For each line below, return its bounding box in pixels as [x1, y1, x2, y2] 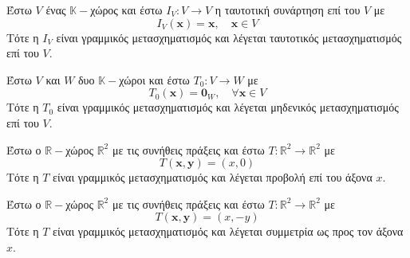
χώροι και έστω [119, 71, 190, 88]
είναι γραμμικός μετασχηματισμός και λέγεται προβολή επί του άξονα [53, 169, 373, 186]
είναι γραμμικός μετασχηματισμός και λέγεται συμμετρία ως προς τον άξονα [53, 223, 404, 240]
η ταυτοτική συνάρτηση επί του [215, 2, 361, 18]
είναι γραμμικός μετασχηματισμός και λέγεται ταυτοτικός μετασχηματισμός [56, 29, 402, 45]
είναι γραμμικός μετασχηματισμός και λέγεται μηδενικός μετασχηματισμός [57, 99, 399, 115]
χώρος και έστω [90, 2, 163, 18]
